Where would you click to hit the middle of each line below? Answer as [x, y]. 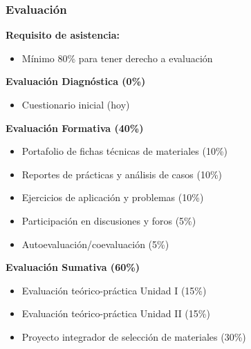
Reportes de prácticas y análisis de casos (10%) [122, 174]
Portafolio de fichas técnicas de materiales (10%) [124, 151]
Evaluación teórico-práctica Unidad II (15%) [116, 313]
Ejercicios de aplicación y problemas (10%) [113, 197]
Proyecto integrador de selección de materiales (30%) [134, 336]
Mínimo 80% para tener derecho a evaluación [117, 58]
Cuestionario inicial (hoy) [76, 104]
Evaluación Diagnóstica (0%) [76, 81]
